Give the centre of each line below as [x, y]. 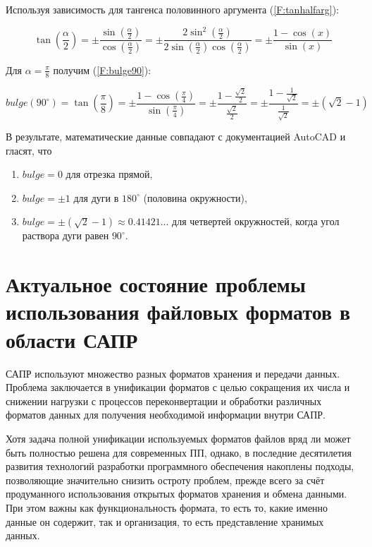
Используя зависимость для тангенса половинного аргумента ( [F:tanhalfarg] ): [173, 9]
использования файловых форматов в [178, 312]
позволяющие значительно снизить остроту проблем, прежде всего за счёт [165, 480]
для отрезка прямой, [109, 174]
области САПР [72, 339]
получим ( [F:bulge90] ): [102, 70]
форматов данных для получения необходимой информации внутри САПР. [166, 415]
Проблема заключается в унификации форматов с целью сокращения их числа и [178, 387]
